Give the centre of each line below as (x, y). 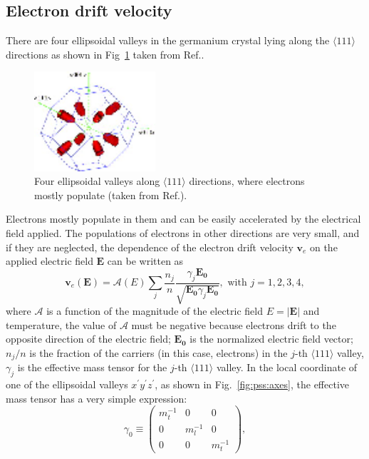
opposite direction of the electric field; (88, 339)
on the (323, 247)
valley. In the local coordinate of (287, 367)
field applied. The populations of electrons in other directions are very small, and (183, 233)
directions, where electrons (247, 181)
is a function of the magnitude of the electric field (155, 311)
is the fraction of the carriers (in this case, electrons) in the (158, 352)
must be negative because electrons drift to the (234, 324)
